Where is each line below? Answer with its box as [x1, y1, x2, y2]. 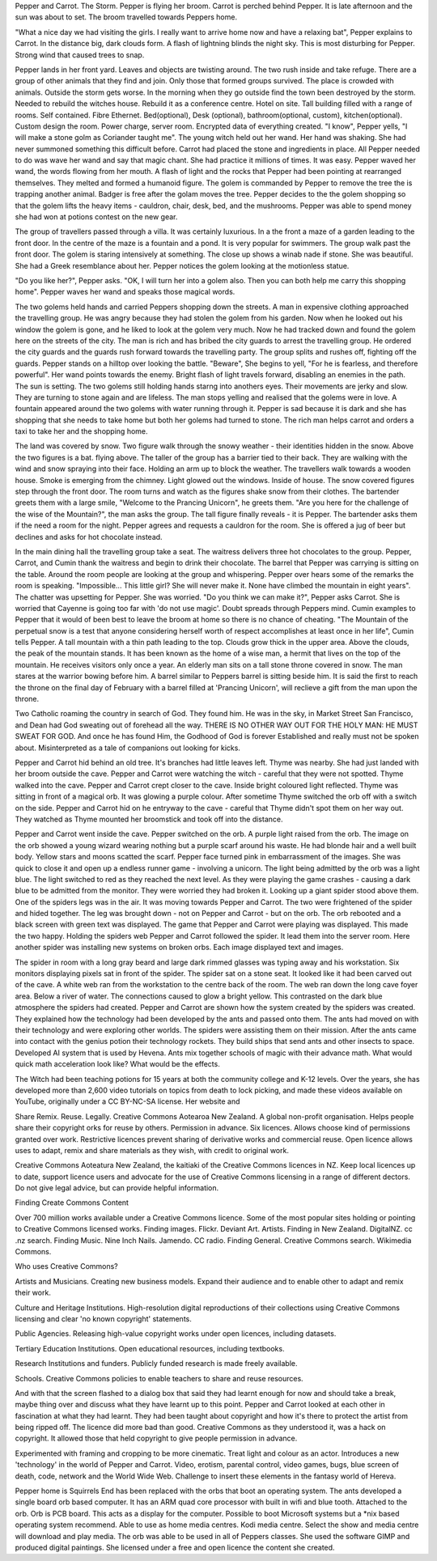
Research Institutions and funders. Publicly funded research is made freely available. [15, 1359, 298, 1368]
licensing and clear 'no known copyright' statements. [15, 1313, 192, 1323]
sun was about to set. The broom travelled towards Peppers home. [15, 12, 238, 22]
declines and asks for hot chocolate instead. [15, 532, 163, 541]
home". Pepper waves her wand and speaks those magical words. [15, 287, 235, 297]
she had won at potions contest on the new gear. [15, 212, 178, 222]
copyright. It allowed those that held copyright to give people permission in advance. [15, 1433, 298, 1444]
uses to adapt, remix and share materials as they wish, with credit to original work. [15, 1145, 289, 1155]
